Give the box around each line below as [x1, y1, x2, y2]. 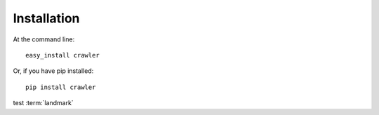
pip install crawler [25, 83, 96, 91]
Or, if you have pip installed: [13, 67, 94, 75]
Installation [13, 11, 80, 26]
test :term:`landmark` [13, 99, 74, 107]
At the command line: [13, 35, 75, 43]
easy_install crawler [25, 51, 100, 59]
